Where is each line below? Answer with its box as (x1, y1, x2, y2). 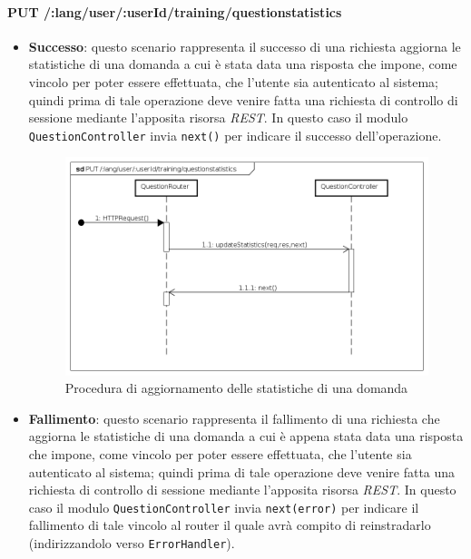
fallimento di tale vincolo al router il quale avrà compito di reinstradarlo (28, 515, 431, 534)
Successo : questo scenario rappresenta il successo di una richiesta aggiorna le (28, 36, 461, 55)
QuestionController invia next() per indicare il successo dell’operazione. (28, 125, 442, 144)
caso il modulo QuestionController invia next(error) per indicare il (28, 497, 419, 516)
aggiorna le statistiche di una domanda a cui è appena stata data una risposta (28, 427, 464, 446)
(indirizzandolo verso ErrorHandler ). (28, 533, 235, 552)
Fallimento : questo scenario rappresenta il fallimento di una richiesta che (28, 408, 440, 427)
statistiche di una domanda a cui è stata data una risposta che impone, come (28, 54, 457, 74)
